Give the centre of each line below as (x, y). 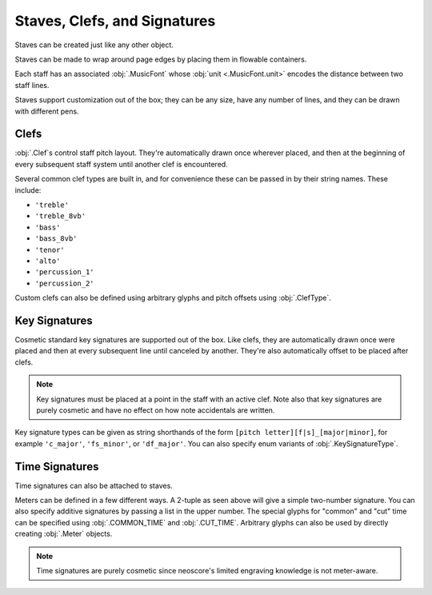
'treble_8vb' (60, 216)
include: (28, 190)
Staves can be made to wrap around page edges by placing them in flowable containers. (161, 59)
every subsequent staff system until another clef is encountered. (121, 164)
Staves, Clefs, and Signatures (115, 21)
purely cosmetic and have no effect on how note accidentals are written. (156, 410)
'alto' (48, 261)
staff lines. (32, 85)
